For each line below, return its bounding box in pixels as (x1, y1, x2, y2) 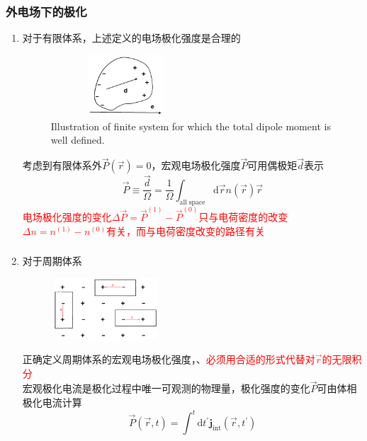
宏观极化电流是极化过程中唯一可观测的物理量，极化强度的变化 (22, 381, 310, 396)
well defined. (50, 132, 105, 147)
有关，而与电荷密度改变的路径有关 (106, 223, 266, 238)
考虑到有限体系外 (22, 158, 102, 173)
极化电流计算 (22, 395, 82, 410)
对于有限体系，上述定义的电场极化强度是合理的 (22, 30, 241, 45)
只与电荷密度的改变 (198, 210, 288, 224)
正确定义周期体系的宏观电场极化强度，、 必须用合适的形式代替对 (22, 352, 315, 367)
